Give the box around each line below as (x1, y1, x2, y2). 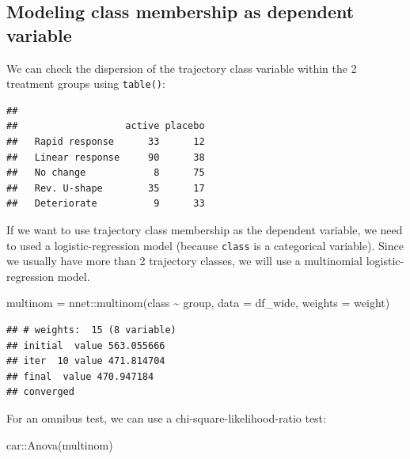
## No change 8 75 (6, 167, 205, 179)
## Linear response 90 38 (6, 151, 205, 163)
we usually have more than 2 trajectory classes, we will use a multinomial (6, 252, 363, 269)
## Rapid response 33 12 (6, 136, 205, 148)
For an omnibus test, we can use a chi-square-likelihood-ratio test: (6, 410, 326, 426)
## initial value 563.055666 (6, 340, 165, 351)
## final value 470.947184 (6, 370, 154, 382)
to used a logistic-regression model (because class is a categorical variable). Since (6, 237, 404, 253)
